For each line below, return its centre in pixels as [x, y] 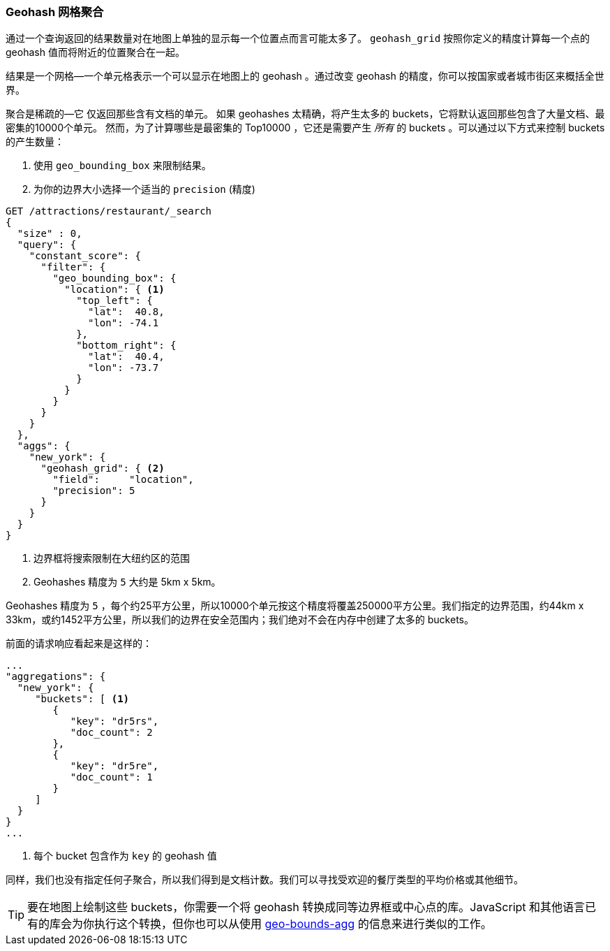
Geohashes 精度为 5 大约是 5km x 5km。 [127, 582]
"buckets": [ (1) [82, 699]
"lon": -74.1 [124, 323]
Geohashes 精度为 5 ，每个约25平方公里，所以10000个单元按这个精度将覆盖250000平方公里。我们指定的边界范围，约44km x [295, 606]
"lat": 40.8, [126, 312]
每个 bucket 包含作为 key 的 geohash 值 [125, 856]
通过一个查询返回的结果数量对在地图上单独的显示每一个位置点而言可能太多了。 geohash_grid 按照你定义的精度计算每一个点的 [298, 38]
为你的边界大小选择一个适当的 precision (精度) [144, 189]
